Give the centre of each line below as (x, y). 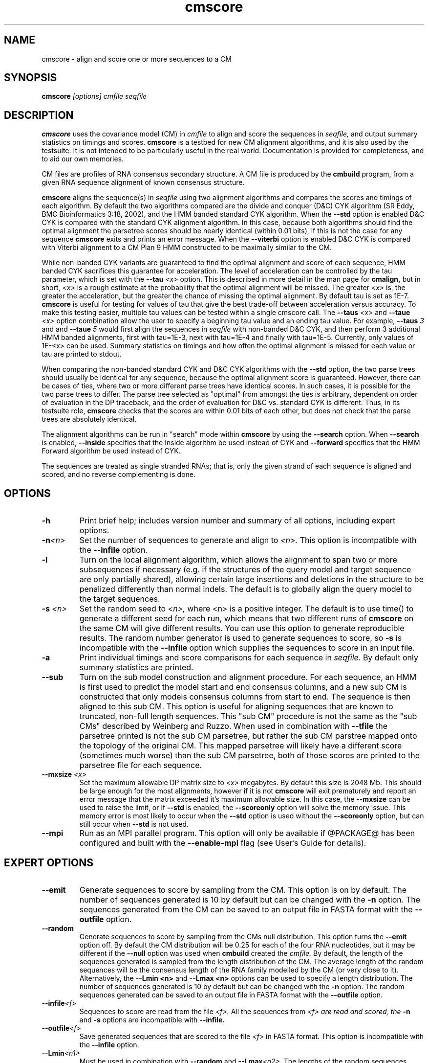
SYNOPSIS (31, 78)
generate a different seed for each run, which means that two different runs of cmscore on (246, 619)
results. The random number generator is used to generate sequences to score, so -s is (241, 638)
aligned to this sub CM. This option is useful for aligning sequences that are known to (236, 707)
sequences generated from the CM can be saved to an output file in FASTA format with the (246, 909)
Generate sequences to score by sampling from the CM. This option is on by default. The (243, 890)
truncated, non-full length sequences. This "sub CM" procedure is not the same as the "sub (248, 716)
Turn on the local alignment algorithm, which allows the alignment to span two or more (238, 560)
